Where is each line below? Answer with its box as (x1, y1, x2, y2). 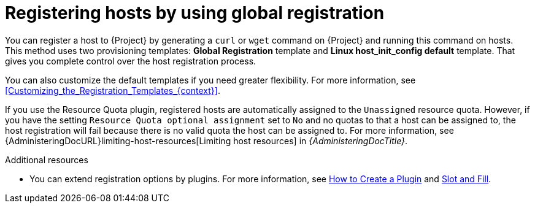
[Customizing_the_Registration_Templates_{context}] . (5, 85, 220, 96)
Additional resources (5, 154, 88, 165)
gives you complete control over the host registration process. (5, 55, 256, 66)
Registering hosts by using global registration (5, 2, 385, 23)
